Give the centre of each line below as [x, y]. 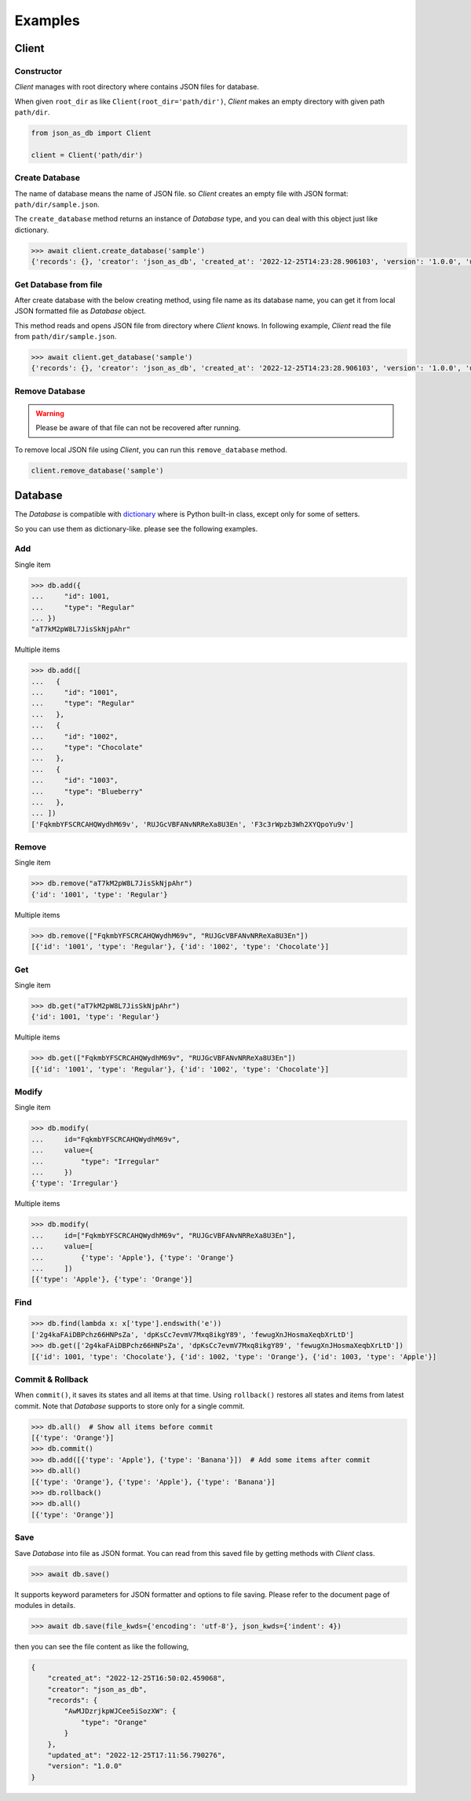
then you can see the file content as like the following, [102, 1646]
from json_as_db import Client [91, 133]
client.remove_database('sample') [97, 470]
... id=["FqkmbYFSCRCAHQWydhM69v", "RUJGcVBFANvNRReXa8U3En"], [164, 1235]
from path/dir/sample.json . [66, 337]
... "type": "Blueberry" [87, 791]
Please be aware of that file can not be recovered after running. [138, 428]
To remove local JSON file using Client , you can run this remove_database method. [151, 449]
